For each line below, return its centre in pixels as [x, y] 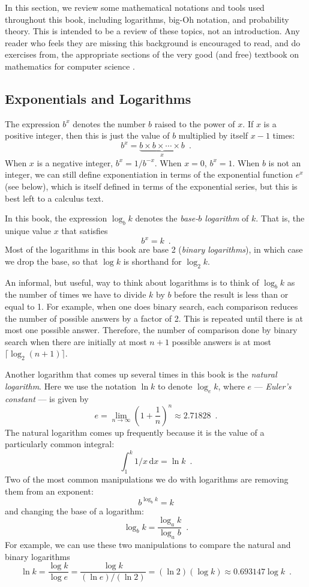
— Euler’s [273, 386]
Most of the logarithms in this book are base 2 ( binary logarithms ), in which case [154, 249]
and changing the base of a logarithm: [74, 510]
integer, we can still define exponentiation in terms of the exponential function [149, 174]
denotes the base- [167, 218]
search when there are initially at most [76, 341]
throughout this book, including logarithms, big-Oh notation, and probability [147, 19]
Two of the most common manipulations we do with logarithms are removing [147, 479]
